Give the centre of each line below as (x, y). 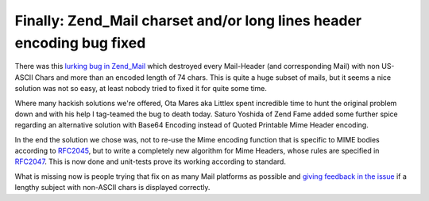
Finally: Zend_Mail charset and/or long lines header (188, 21)
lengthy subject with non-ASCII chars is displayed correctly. (112, 188)
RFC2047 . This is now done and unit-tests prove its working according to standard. (150, 161)
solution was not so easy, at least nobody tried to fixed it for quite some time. (141, 89)
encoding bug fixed (80, 43)
